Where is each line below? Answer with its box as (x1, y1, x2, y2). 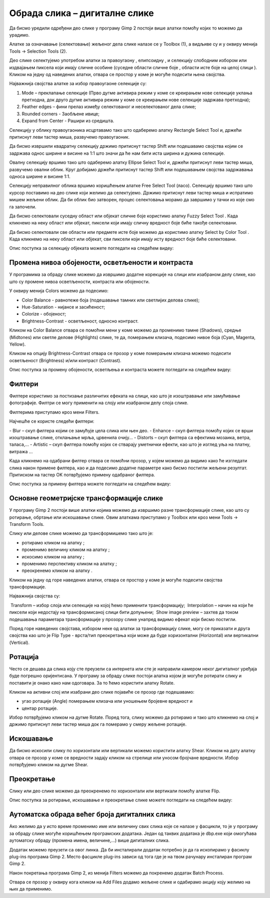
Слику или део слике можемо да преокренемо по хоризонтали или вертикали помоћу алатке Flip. (9, 788, 220, 794)
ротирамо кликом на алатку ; (21, 539, 85, 545)
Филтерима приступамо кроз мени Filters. (9, 409, 100, 415)
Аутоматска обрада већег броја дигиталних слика (9, 810, 176, 819)
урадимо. (9, 32, 30, 38)
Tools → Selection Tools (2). (9, 48, 67, 54)
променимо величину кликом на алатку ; (21, 546, 110, 553)
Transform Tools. (9, 521, 44, 527)
